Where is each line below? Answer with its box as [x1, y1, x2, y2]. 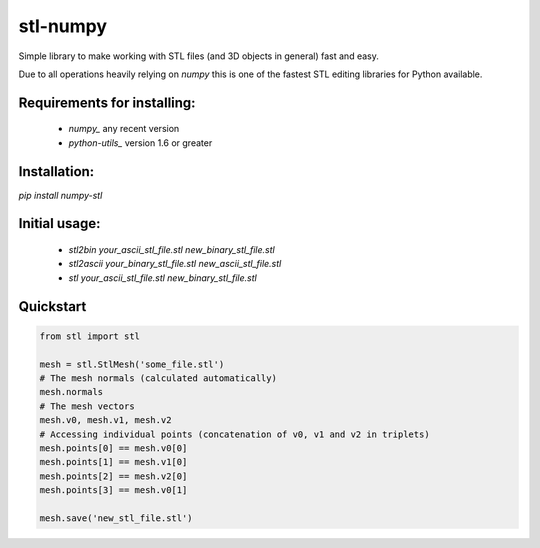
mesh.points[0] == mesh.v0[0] [39, 442, 188, 454]
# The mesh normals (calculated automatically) [39, 373, 277, 384]
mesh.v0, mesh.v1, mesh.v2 [39, 415, 172, 426]
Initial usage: [18, 215, 101, 232]
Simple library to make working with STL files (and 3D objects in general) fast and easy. [18, 50, 379, 62]
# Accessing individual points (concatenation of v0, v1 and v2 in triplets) [39, 428, 430, 440]
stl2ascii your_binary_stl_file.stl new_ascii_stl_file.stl [68, 258, 282, 270]
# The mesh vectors [39, 400, 135, 412]
